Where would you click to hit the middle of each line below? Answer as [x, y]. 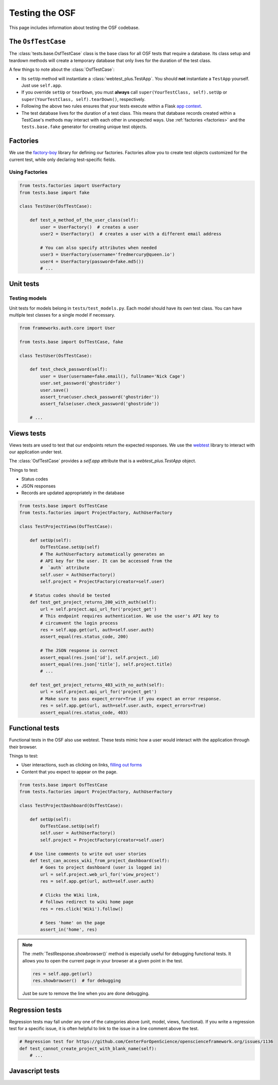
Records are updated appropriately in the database [73, 493]
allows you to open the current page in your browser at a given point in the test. [103, 960]
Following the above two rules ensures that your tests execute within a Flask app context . [112, 106]
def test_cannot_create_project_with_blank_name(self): [88, 1048]
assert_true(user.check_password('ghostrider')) [100, 397]
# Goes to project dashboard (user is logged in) [101, 867]
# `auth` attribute [65, 568]
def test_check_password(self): [69, 369]
